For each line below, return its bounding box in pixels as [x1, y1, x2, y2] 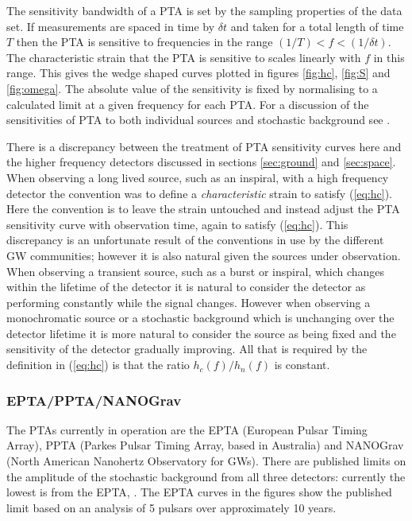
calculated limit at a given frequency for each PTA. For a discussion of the [6, 95, 369, 112]
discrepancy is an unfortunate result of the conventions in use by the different [6, 231, 384, 248]
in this [373, 49, 405, 65]
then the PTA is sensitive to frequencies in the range [16, 33, 273, 50]
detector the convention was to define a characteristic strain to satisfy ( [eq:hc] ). [6, 185, 393, 201]
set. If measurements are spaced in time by [6, 17, 215, 34]
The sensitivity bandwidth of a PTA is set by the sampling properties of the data [6, 2, 402, 18]
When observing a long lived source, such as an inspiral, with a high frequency [6, 169, 389, 185]
